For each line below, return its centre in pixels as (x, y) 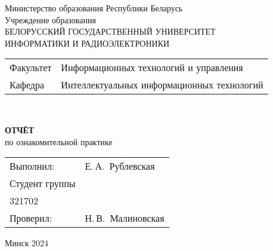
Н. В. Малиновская (125, 218)
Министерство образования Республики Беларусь (94, 8)
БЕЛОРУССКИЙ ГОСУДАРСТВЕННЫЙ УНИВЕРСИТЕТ (110, 31)
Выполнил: (32, 166)
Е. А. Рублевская (120, 166)
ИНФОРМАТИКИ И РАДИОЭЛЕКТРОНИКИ (87, 43)
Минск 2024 (27, 243)
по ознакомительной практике (59, 141)
